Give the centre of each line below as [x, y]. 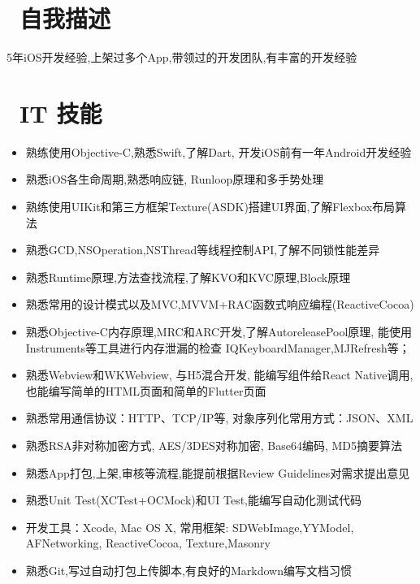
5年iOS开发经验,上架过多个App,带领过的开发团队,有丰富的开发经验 [182, 57]
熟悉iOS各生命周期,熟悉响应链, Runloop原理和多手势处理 [175, 179]
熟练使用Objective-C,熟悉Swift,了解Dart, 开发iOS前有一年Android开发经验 [219, 151]
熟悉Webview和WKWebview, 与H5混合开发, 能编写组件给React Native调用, [219, 375]
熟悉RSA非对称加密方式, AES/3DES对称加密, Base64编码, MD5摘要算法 [214, 445]
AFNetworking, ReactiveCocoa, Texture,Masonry [148, 543]
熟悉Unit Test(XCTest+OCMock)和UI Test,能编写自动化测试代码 [194, 500]
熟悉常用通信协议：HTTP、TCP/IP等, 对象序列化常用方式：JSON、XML [219, 418]
